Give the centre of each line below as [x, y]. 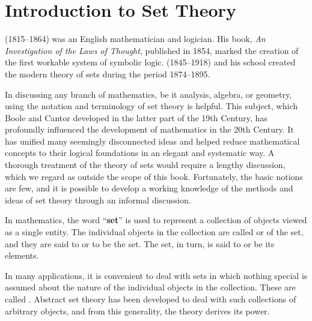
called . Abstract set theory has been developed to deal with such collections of [151, 299]
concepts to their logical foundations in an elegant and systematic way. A [140, 153]
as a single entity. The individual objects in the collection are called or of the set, [154, 232]
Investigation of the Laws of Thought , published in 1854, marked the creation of [152, 50]
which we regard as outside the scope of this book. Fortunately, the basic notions [154, 176]
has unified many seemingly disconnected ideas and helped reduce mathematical [152, 141]
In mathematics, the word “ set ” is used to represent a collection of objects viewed [156, 220]
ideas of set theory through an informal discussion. [98, 199]
